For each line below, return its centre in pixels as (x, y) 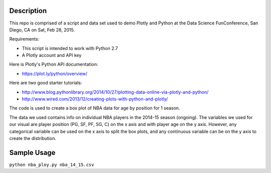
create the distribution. (33, 138)
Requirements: (24, 39)
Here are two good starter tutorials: (46, 83)
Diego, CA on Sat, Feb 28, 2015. (42, 29)
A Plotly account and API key (52, 55)
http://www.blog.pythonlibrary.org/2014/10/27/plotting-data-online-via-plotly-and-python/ (115, 92)
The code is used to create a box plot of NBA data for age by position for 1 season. (95, 108)
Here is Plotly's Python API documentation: (54, 64)
